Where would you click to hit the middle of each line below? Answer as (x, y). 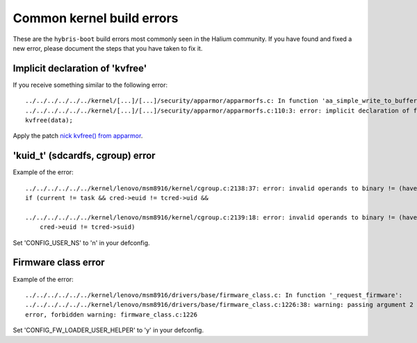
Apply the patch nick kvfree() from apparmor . (78, 136)
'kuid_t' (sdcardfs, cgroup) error (84, 156)
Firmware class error (59, 263)
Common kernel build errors (96, 18)
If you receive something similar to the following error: (90, 85)
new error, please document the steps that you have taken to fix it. (108, 48)
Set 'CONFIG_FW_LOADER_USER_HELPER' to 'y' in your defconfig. (108, 331)
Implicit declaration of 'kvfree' (80, 68)
